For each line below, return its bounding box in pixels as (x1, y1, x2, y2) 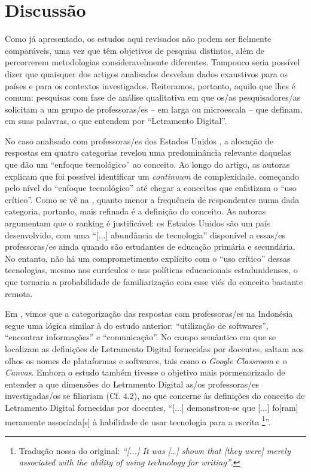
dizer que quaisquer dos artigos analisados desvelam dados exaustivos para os (5, 67, 288, 80)
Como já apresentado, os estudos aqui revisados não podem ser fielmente (5, 32, 272, 45)
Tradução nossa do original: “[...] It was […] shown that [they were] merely (19, 444, 291, 456)
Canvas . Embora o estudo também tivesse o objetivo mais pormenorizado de (5, 366, 285, 379)
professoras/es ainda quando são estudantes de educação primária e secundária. (5, 240, 295, 253)
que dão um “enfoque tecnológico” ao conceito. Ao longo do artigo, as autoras (5, 158, 290, 171)
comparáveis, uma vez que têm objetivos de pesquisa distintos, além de (5, 44, 265, 56)
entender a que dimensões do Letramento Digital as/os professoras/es (5, 377, 259, 390)
